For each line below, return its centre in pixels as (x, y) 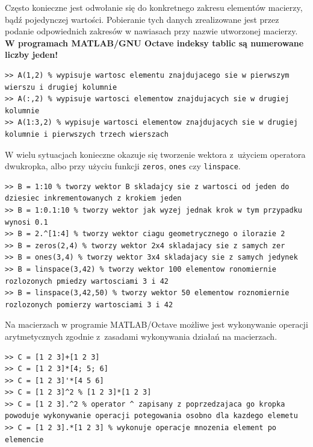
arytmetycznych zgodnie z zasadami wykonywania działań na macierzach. (141, 336)
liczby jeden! (32, 55)
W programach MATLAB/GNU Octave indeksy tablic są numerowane (154, 42)
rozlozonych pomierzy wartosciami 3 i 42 (89, 305)
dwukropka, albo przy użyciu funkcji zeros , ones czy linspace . (123, 166)
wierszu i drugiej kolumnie (61, 87)
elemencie (24, 439)
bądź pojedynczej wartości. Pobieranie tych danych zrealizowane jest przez (142, 19)
